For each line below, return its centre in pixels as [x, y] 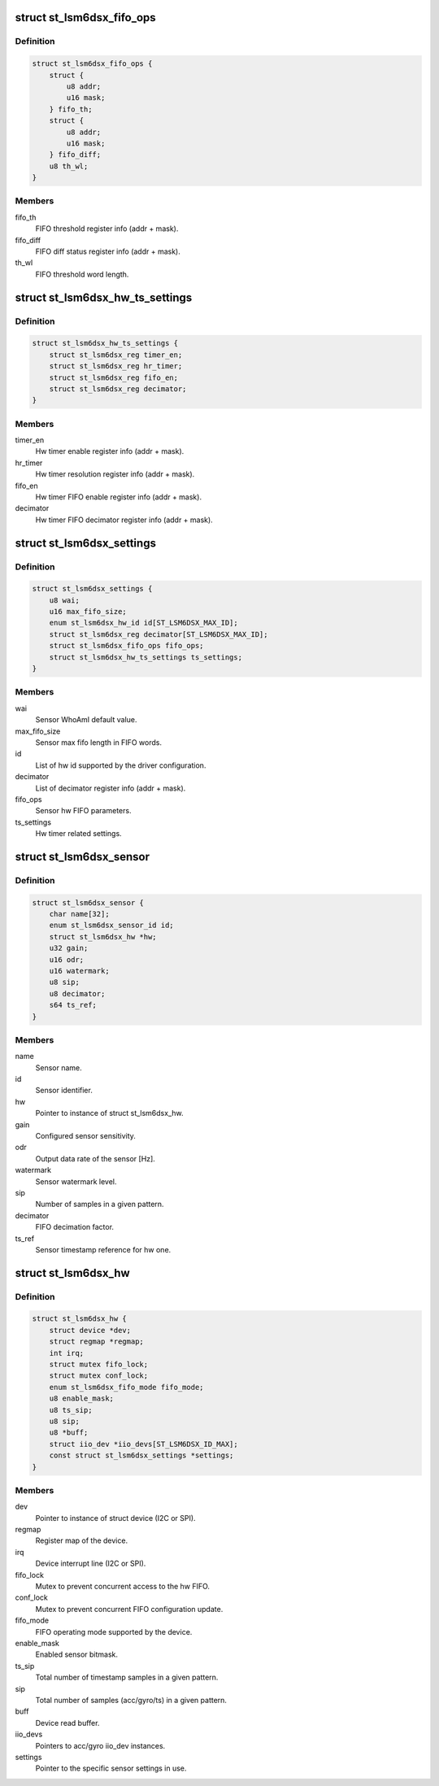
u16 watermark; [79, 971]
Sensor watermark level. [76, 1181]
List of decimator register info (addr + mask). [111, 788]
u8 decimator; [77, 993]
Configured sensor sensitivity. [85, 1136]
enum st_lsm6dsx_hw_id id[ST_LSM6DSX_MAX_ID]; [144, 623]
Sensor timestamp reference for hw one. [103, 1249]
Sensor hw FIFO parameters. [83, 811]
